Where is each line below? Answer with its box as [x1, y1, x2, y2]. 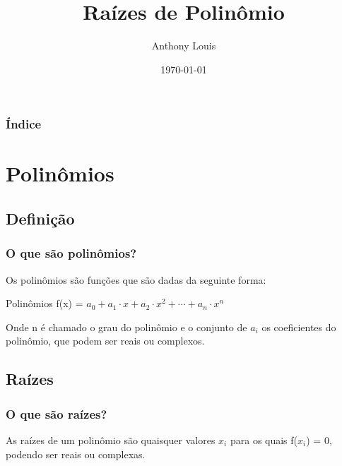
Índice [6, 115, 42, 133]
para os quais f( [230, 432, 298, 447]
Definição [6, 208, 75, 229]
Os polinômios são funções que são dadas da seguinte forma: [6, 272, 266, 287]
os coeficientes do [261, 319, 336, 334]
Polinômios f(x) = [6, 296, 83, 311]
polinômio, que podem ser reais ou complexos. [6, 333, 205, 348]
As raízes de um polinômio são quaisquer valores [6, 432, 216, 447]
